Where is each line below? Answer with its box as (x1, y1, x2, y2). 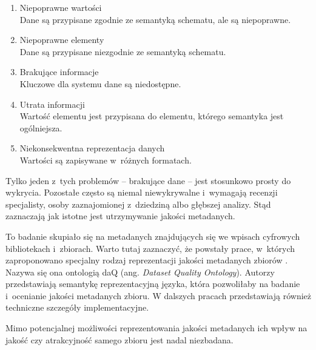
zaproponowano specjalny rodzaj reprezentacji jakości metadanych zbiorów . (5, 254, 288, 266)
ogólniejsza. (19, 121, 62, 134)
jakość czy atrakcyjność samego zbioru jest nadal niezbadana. (5, 333, 234, 346)
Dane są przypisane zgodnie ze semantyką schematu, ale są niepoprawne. (19, 13, 291, 25)
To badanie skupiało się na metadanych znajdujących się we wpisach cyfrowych (5, 229, 300, 242)
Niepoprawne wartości (19, 1, 102, 13)
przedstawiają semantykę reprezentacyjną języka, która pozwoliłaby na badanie (5, 277, 300, 290)
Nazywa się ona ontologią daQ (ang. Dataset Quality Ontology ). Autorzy (5, 265, 275, 278)
